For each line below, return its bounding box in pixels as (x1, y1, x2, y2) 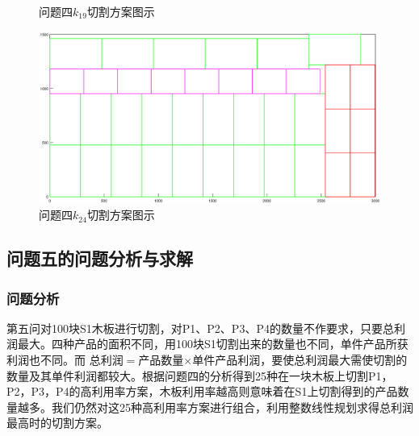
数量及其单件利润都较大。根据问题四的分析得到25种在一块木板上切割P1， (6, 367, 393, 384)
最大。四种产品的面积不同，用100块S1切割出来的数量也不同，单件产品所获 (17, 335, 409, 352)
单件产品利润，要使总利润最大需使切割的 (192, 351, 408, 368)
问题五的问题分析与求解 (6, 246, 193, 271)
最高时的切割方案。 (6, 414, 108, 431)
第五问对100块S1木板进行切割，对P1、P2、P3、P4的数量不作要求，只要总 (6, 319, 394, 336)
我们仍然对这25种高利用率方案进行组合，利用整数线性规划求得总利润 (51, 398, 413, 415)
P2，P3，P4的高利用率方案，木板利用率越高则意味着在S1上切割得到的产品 (6, 383, 398, 400)
